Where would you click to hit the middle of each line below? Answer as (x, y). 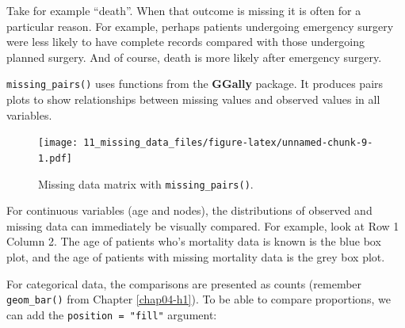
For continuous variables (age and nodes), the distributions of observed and (189, 210)
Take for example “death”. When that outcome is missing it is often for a (184, 10)
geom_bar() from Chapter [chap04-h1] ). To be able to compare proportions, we (199, 299)
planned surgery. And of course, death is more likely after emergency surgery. (194, 57)
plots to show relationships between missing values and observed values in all (193, 99)
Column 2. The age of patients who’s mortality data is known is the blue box (194, 241)
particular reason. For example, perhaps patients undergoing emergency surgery (200, 26)
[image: (58, 143)
